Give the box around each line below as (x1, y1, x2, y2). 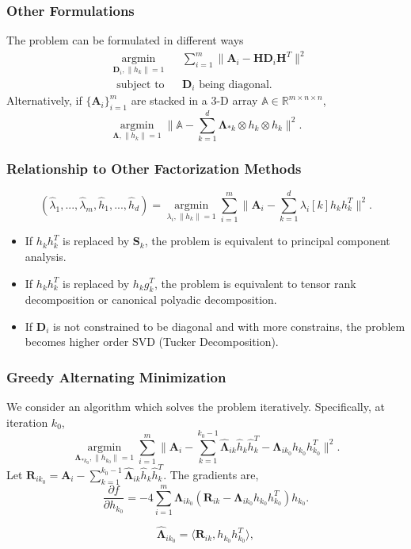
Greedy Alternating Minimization (6, 367, 226, 386)
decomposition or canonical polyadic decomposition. (25, 291, 277, 308)
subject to (116, 79, 165, 90)
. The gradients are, (163, 466, 259, 482)
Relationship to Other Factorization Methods (6, 158, 302, 178)
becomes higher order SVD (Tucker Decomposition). (25, 333, 279, 350)
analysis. (25, 248, 67, 264)
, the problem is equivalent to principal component (144, 232, 390, 249)
